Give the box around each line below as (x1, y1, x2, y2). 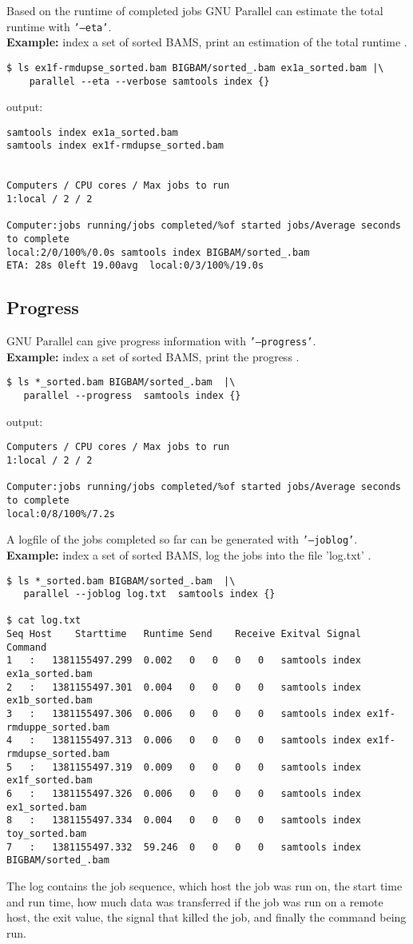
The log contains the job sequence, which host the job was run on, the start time (6, 877, 403, 894)
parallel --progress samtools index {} (23, 390, 241, 402)
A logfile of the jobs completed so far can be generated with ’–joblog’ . (6, 531, 358, 548)
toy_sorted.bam (6, 827, 87, 839)
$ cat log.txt (6, 615, 81, 627)
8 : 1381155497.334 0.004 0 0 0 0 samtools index (6, 815, 361, 826)
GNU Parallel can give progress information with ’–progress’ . (6, 333, 316, 349)
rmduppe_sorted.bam (6, 721, 109, 733)
